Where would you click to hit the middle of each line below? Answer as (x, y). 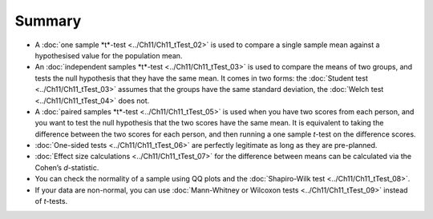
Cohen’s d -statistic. (67, 167)
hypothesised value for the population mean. (109, 55)
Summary (48, 21)
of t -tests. (51, 201)
